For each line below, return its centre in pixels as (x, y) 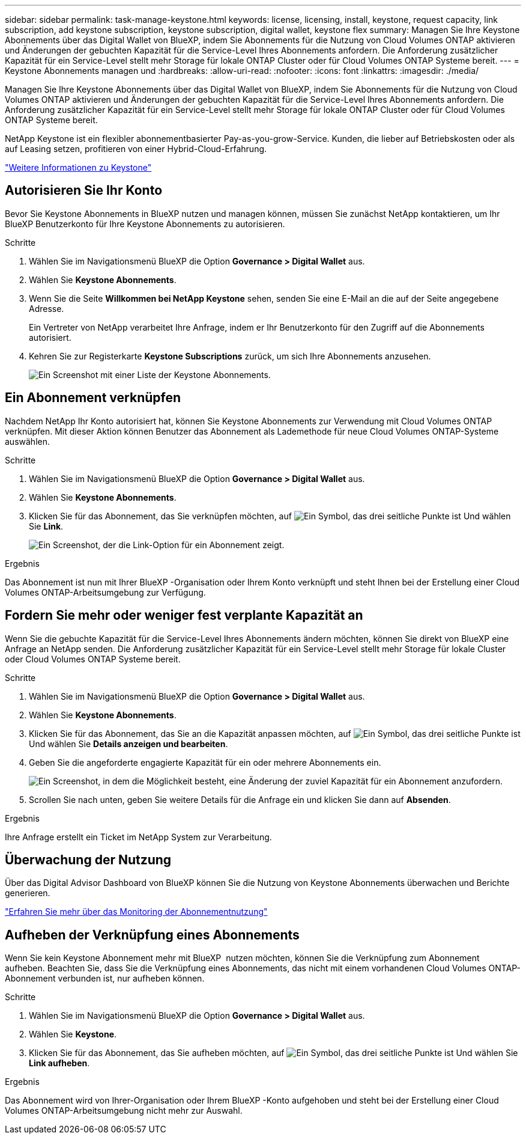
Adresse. (47, 308)
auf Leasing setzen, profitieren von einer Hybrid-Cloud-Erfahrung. (136, 149)
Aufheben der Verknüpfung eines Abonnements (152, 935)
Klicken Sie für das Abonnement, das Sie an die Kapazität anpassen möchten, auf (190, 733)
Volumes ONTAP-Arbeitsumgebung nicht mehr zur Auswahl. (124, 1111)
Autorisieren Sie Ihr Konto (84, 191)
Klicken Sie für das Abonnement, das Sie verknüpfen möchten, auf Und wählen (270, 516)
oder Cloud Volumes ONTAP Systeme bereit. (93, 659)
